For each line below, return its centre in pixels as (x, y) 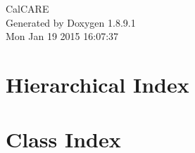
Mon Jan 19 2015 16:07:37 (62, 36)
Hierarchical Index (97, 84)
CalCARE (27, 8)
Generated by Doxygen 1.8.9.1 (71, 22)
